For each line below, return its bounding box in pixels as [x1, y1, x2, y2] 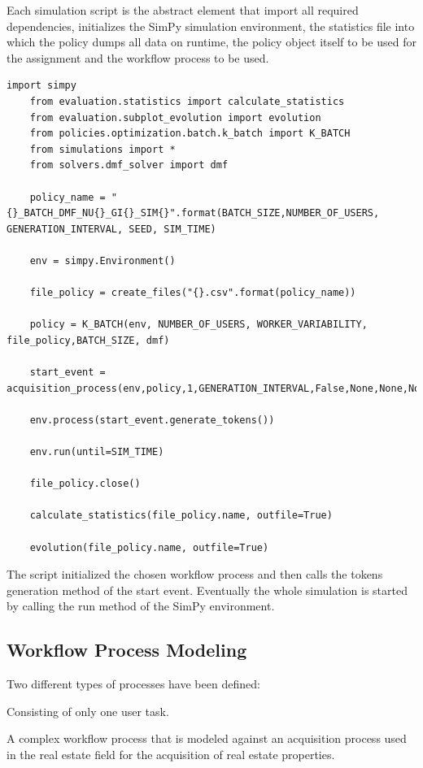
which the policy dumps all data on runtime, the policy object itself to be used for [7, 33, 416, 50]
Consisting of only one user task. [7, 702, 169, 719]
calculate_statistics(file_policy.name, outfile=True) [29, 510, 333, 522]
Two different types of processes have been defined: [7, 675, 260, 692]
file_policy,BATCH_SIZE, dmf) [7, 334, 170, 346]
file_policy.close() [29, 478, 141, 490]
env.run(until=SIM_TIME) [29, 446, 164, 458]
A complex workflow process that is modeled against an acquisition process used [7, 730, 407, 747]
